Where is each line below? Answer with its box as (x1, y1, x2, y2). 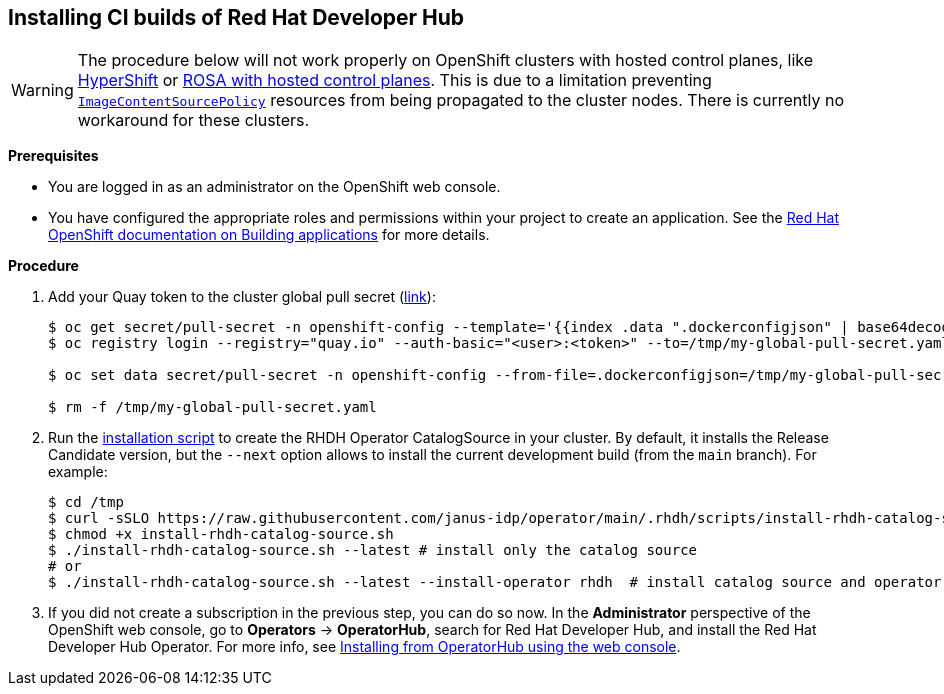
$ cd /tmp (48, 494, 124, 511)
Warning (11, 80, 74, 101)
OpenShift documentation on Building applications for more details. (48, 226, 490, 244)
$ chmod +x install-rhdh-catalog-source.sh (48, 526, 394, 543)
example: (48, 463, 108, 481)
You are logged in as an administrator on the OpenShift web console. (48, 178, 501, 196)
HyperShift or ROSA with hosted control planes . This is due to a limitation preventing (77, 70, 712, 91)
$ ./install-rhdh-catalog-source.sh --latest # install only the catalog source (48, 542, 698, 559)
